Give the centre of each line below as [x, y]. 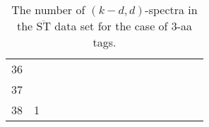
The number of [48, 10]
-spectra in [171, 10]
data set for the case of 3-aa [124, 26]
